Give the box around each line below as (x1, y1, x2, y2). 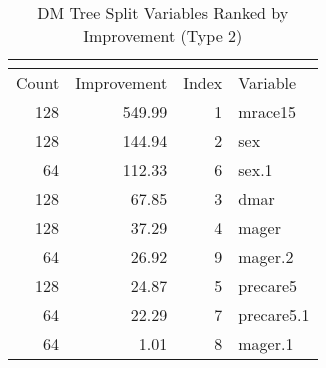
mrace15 (238, 100, 297, 123)
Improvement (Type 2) (83, 24, 243, 47)
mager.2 (238, 245, 294, 268)
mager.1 (238, 332, 294, 355)
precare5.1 (238, 303, 310, 326)
